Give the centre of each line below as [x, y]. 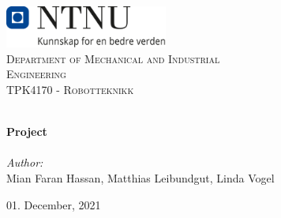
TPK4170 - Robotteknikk [70, 89]
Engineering [36, 74]
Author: [25, 162]
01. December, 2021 [54, 204]
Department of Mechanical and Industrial [113, 58]
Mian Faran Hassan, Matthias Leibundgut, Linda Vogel [140, 177]
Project [27, 132]
